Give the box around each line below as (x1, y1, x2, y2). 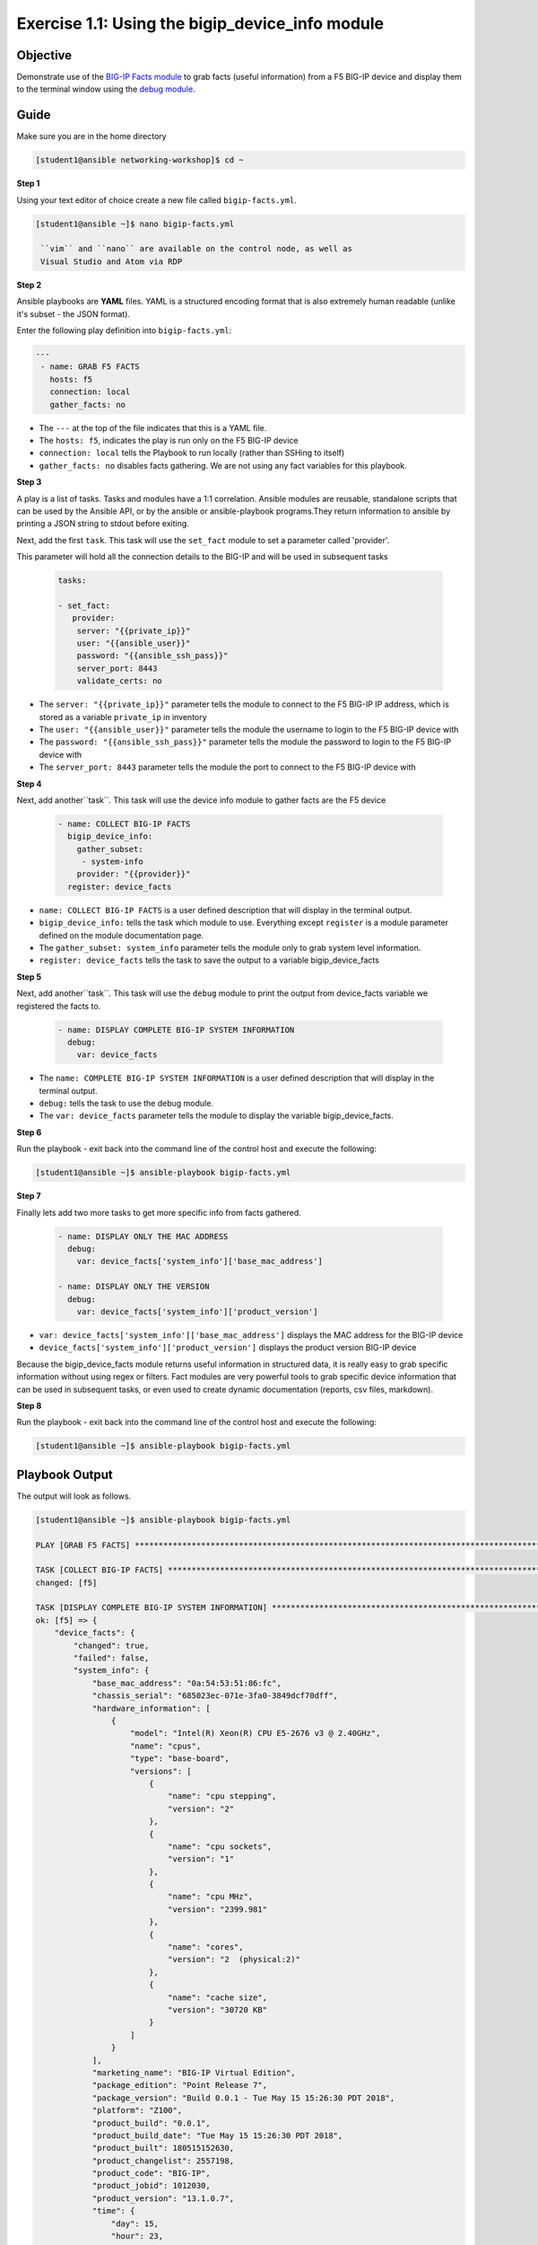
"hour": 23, (110, 2232, 164, 2241)
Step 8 (16, 1400, 42, 1411)
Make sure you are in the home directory (16, 131, 167, 142)
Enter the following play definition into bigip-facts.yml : (16, 325, 232, 336)
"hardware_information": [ (91, 1703, 211, 1713)
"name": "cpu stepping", (167, 1792, 277, 1801)
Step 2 (16, 279, 42, 290)
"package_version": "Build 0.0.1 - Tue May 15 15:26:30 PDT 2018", (91, 2092, 395, 2103)
